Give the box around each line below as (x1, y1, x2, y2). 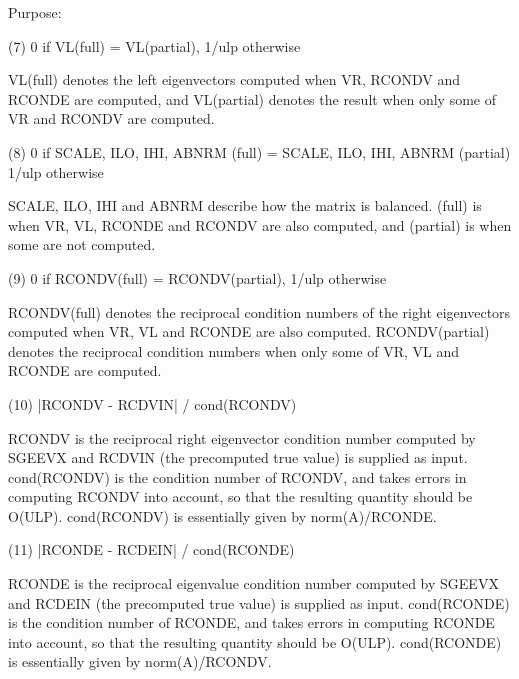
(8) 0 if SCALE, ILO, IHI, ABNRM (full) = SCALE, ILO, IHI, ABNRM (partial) (8, 141, 511, 162)
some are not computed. (8, 234, 156, 255)
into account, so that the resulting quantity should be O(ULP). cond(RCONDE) (8, 631, 502, 652)
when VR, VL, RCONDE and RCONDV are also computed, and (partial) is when (8, 214, 512, 235)
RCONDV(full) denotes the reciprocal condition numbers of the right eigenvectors (8, 301, 511, 322)
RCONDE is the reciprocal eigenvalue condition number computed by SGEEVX (8, 573, 499, 594)
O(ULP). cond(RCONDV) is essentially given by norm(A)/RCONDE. (8, 505, 437, 526)
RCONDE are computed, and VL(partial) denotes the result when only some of (8, 88, 497, 109)
